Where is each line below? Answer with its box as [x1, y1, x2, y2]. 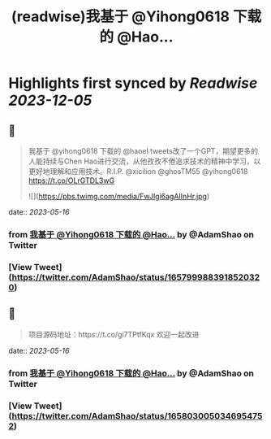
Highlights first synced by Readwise [8, 74, 258, 93]
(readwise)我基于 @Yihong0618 [11, 7, 230, 26]
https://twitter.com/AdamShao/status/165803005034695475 [11, 410, 263, 421]
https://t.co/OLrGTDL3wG [28, 176, 115, 185]
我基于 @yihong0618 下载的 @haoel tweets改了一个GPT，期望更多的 [28, 146, 258, 155]
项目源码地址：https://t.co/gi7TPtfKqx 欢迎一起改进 [28, 329, 200, 339]
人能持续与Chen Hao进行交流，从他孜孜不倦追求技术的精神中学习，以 [28, 156, 261, 166]
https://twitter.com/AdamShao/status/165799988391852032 [11, 272, 260, 283]
